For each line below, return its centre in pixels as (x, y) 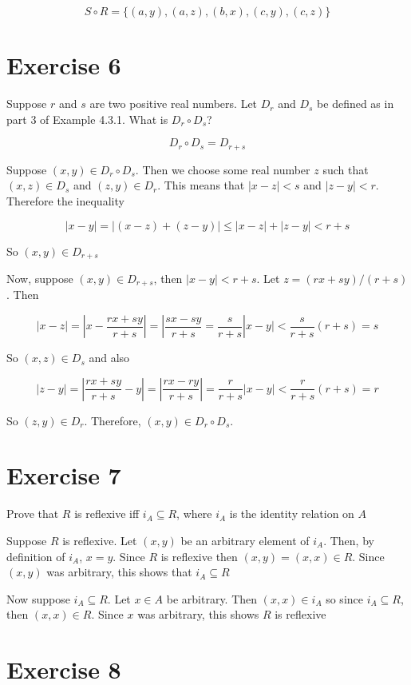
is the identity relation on (292, 514)
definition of (36, 556)
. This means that (201, 185)
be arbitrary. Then (212, 598)
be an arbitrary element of (245, 540)
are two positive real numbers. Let (174, 104)
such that (346, 169)
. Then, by (349, 540)
